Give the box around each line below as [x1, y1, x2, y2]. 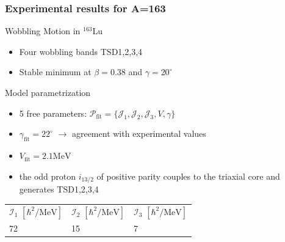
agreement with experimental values [71, 127, 206, 140]
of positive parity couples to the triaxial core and [96, 169, 280, 182]
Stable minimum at [19, 65, 92, 78]
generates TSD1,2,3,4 [19, 183, 99, 196]
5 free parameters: [19, 106, 87, 119]
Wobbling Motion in [5, 24, 81, 37]
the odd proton [19, 169, 76, 182]
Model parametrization [5, 86, 91, 98]
